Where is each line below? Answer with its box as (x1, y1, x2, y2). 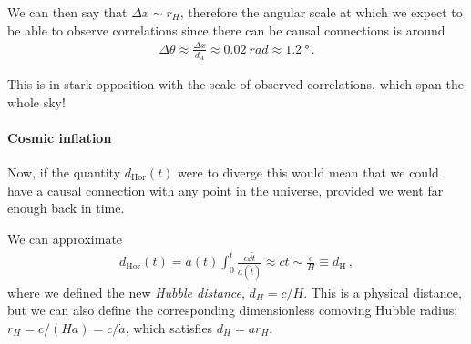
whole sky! (7, 92, 66, 111)
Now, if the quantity (7, 162, 121, 181)
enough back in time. (7, 198, 125, 218)
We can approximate (7, 228, 123, 248)
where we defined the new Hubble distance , (7, 282, 245, 301)
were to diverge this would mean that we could (178, 162, 439, 181)
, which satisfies (125, 318, 213, 337)
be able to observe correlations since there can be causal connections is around (7, 20, 445, 39)
